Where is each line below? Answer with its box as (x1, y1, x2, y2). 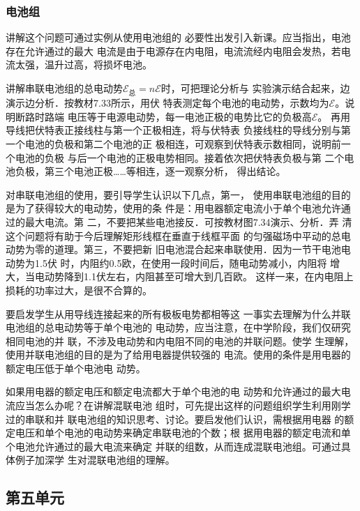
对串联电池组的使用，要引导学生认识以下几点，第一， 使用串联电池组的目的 (6, 187, 351, 201)
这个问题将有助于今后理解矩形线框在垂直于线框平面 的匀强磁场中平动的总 (6, 228, 341, 243)
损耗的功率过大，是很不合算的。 (6, 282, 152, 297)
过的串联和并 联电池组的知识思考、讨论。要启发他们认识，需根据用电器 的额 (6, 411, 354, 426)
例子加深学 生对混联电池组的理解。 (15, 452, 175, 467)
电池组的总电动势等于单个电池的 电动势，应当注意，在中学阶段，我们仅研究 (6, 320, 351, 335)
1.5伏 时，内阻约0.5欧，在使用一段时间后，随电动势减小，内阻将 (34, 255, 327, 270)
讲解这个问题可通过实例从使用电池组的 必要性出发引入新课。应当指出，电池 (6, 30, 351, 45)
